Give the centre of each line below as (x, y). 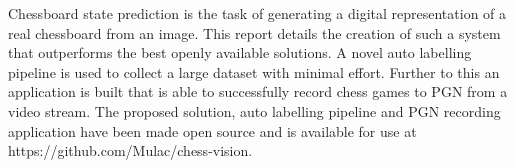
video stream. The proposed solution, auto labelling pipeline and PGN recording (254, 110)
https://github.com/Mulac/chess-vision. (130, 150)
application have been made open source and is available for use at (212, 130)
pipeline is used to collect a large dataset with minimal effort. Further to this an (254, 71)
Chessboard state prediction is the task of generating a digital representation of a (257, 13)
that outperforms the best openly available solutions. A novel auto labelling (240, 52)
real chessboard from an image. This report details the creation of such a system (254, 32)
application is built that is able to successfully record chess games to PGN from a (258, 91)
